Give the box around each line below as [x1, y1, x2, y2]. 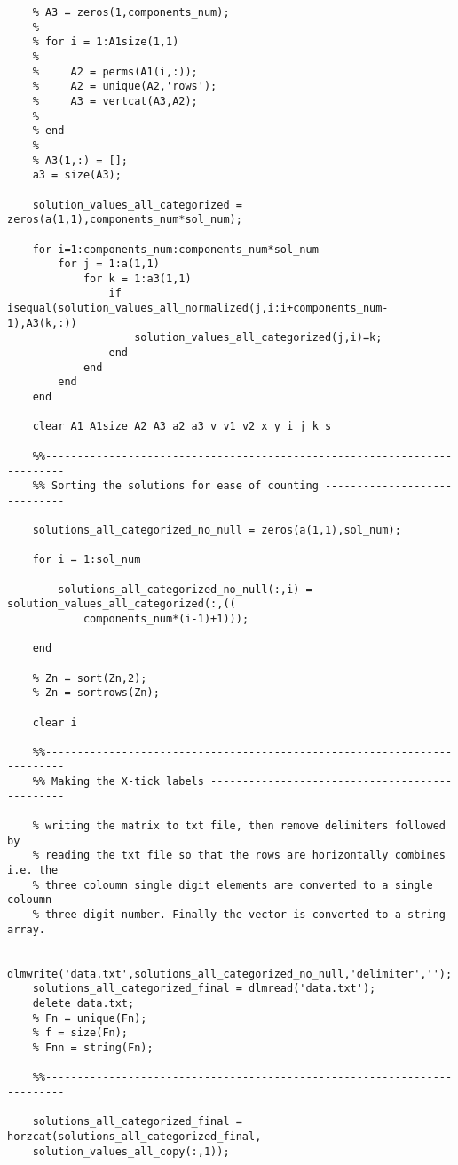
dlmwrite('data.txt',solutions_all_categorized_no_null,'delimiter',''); [7, 967, 453, 980]
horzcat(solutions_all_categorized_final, [7, 1129, 262, 1143]
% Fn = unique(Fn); [32, 1011, 147, 1025]
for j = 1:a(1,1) [58, 258, 160, 271]
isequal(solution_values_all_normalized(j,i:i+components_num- [7, 302, 389, 315]
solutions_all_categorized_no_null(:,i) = [58, 582, 312, 596]
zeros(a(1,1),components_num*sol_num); [7, 213, 242, 226]
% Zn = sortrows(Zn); [32, 686, 160, 700]
